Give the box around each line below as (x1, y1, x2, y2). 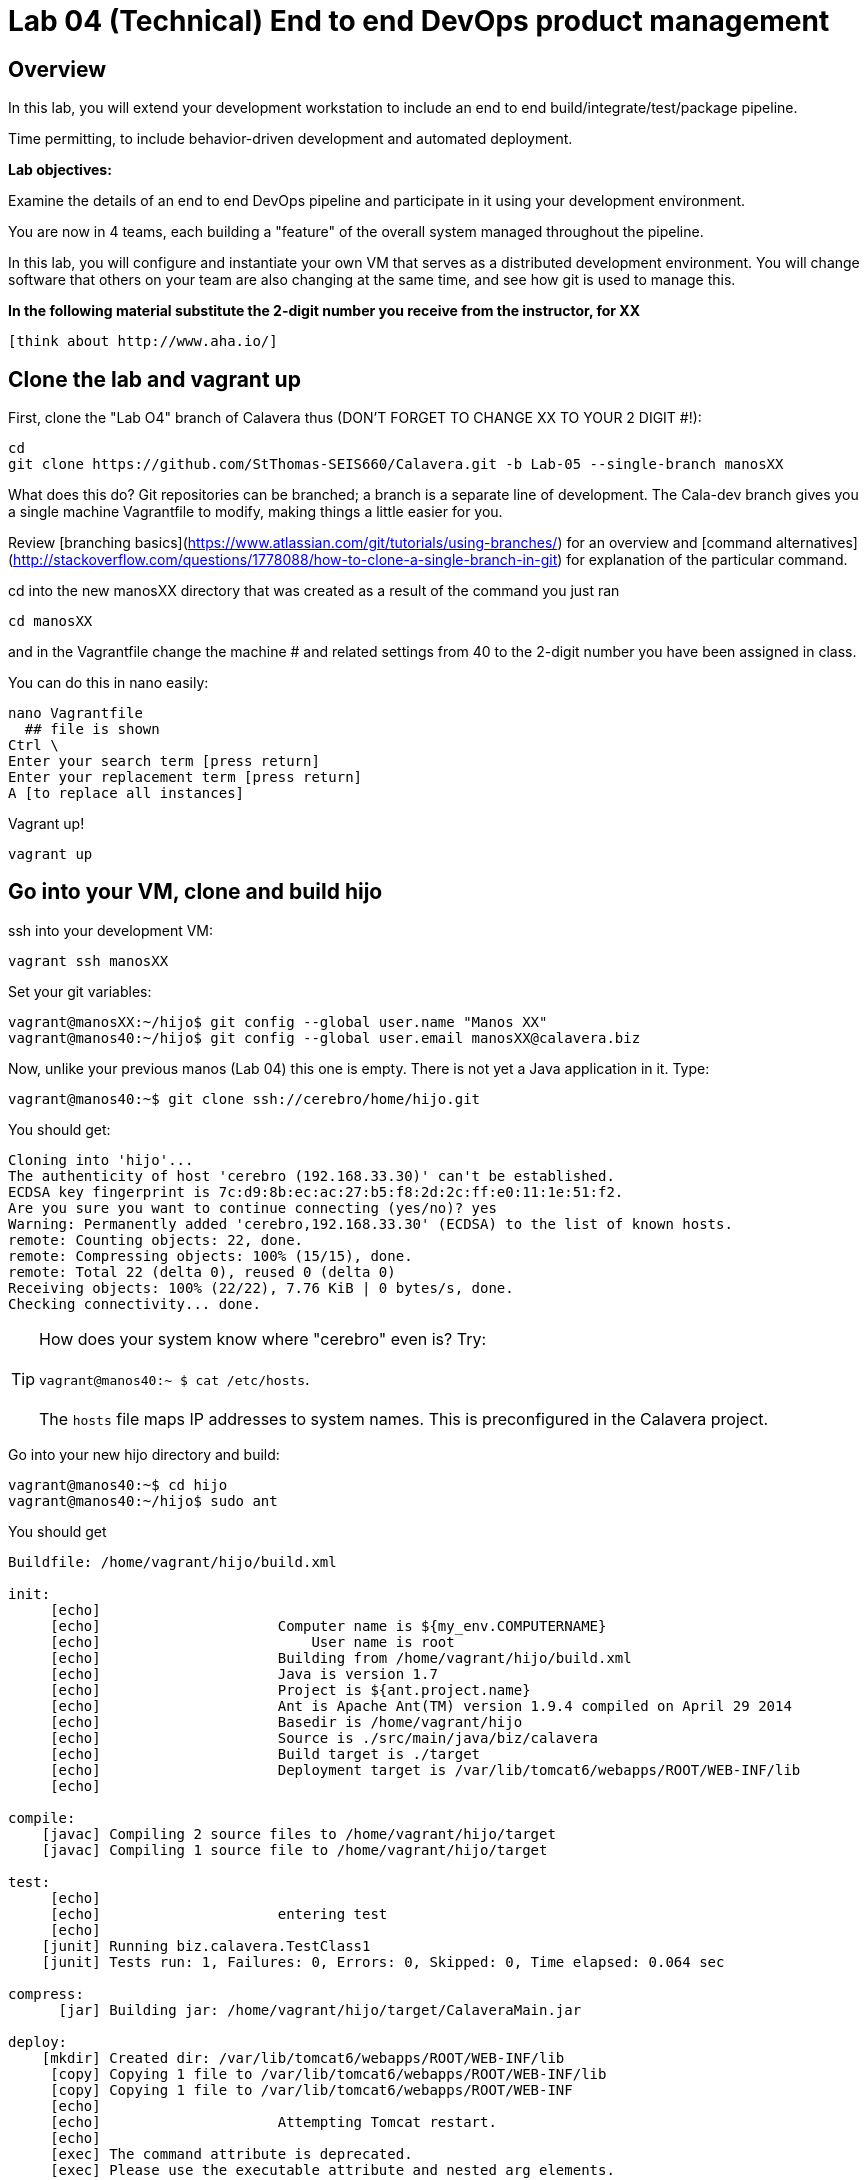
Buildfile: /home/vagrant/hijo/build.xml (8, 1553, 337, 1570)
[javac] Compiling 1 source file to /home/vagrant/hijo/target (41, 1841, 548, 1858)
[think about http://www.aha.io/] (8, 333, 278, 350)
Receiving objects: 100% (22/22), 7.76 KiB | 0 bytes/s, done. (8, 1279, 514, 1296)
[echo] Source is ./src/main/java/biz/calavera (50, 1729, 599, 1746)
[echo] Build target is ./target (50, 1745, 481, 1762)
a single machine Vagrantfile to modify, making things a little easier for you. (8, 503, 503, 521)
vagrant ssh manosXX (8, 952, 169, 969)
